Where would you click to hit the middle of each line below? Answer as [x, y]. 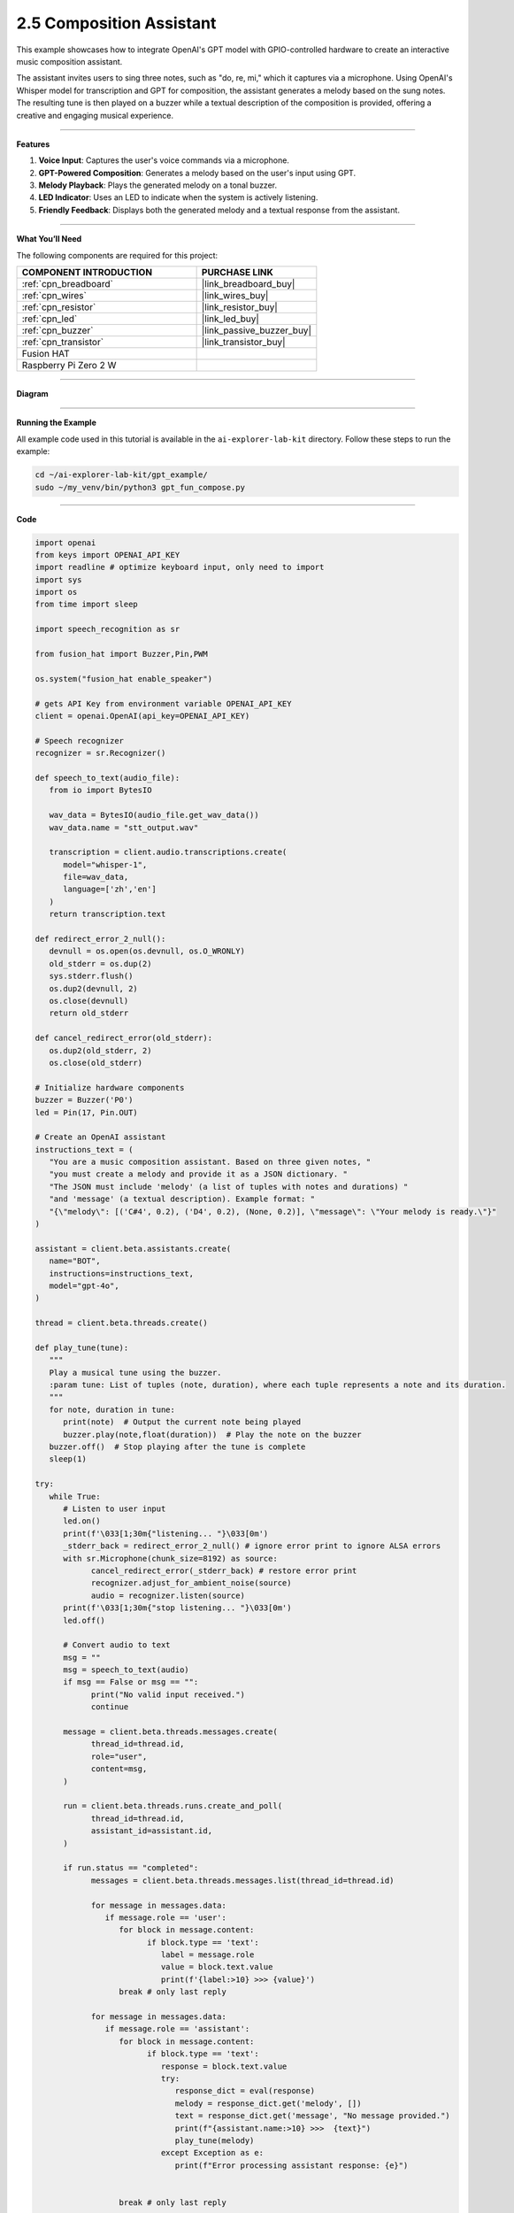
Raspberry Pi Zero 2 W [69, 366]
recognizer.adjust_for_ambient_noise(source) [191, 1583]
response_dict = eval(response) [245, 2091]
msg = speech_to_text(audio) [126, 1670]
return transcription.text [107, 914]
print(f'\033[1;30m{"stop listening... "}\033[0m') [177, 1608]
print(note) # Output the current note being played [182, 1422]
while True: [75, 1496]
